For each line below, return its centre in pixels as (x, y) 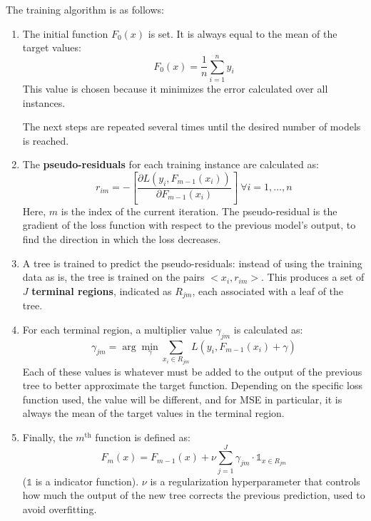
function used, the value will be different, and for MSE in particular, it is (182, 399)
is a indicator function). (87, 481)
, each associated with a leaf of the (268, 290)
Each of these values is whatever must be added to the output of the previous (192, 371)
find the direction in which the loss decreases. (122, 238)
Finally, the (47, 437)
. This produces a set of (313, 277)
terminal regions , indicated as (102, 290)
